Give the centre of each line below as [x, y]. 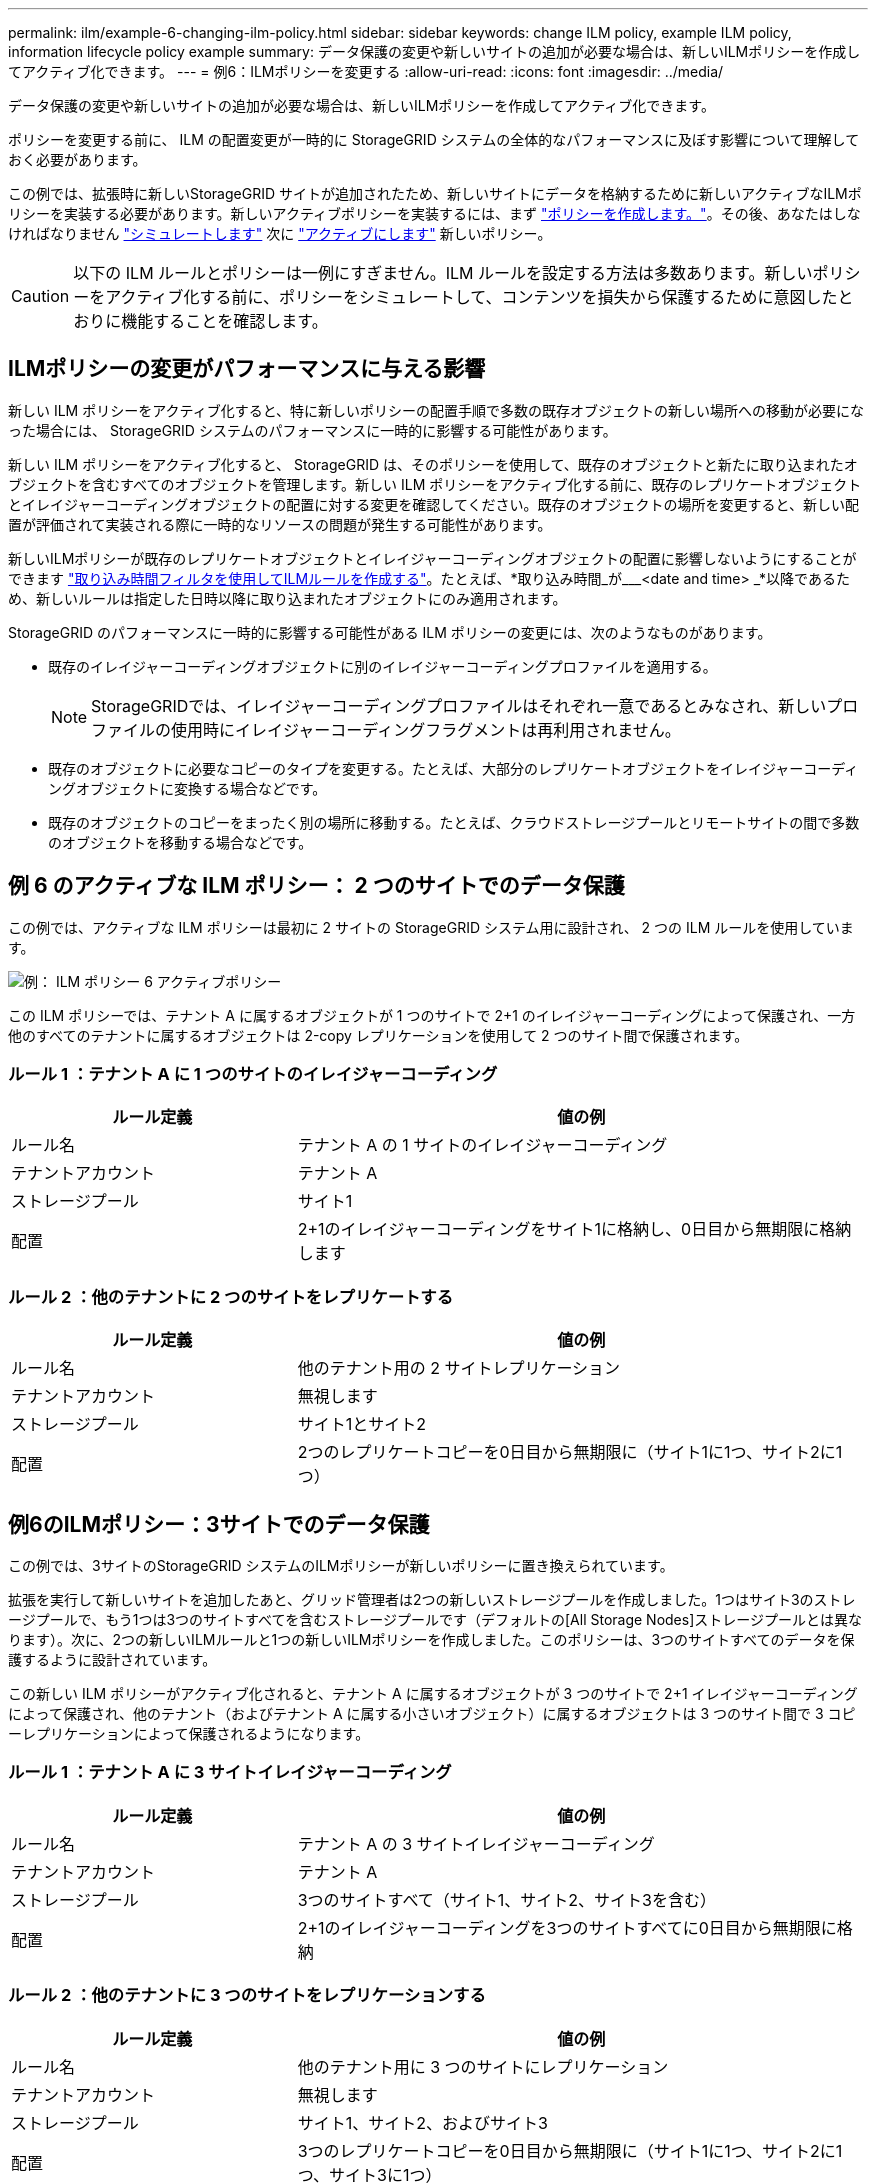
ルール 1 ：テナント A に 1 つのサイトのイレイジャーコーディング [253, 1074]
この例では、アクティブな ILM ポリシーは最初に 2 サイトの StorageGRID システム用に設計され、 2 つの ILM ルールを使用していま [431, 927]
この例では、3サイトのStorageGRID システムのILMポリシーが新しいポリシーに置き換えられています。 [341, 1566]
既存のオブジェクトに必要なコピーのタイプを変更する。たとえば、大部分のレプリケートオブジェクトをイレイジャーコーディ [453, 768]
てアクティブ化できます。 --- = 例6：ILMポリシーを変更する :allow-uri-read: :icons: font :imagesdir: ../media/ [366, 71]
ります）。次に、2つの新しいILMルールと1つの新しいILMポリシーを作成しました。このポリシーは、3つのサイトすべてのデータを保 [431, 1640]
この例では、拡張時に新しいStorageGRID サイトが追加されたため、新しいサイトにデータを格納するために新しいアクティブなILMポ [435, 193]
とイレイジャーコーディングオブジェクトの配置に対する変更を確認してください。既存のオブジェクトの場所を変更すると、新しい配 [433, 504]
